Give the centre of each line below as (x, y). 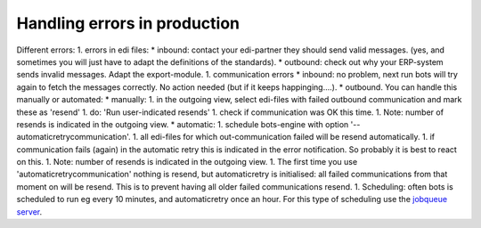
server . (29, 212)
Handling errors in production (128, 23)
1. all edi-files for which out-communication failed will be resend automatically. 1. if (284, 137)
